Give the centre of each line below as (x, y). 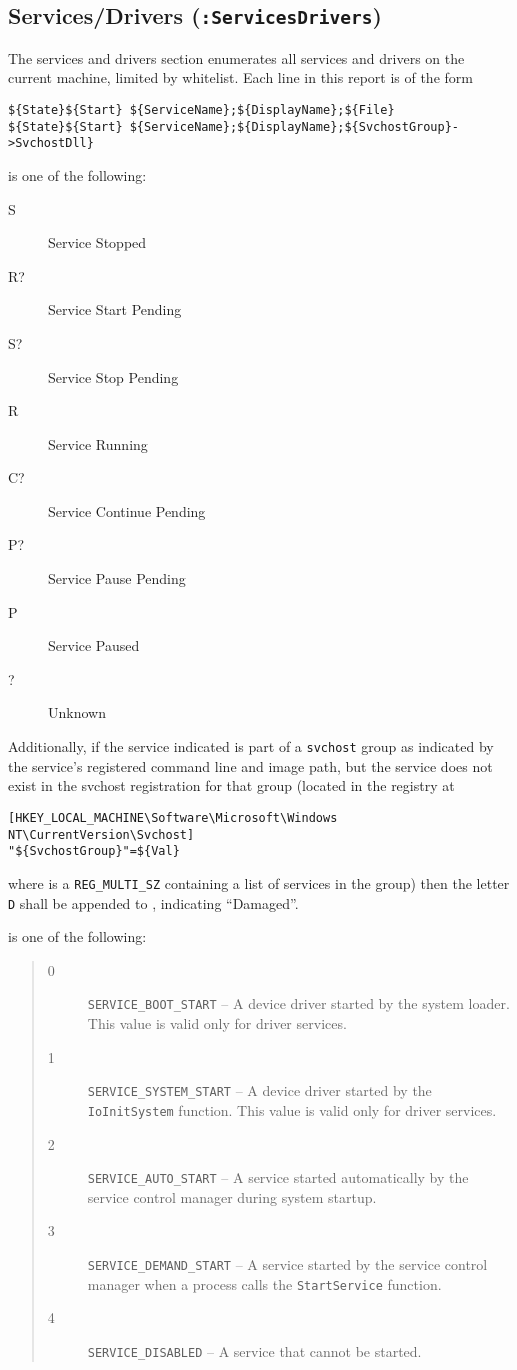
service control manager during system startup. (232, 1196)
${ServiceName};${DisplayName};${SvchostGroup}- (294, 126)
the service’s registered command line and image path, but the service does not (250, 765)
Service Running (98, 443)
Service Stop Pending (113, 376)
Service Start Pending (115, 309)
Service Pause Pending (117, 578)
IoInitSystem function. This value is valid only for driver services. (292, 1109)
